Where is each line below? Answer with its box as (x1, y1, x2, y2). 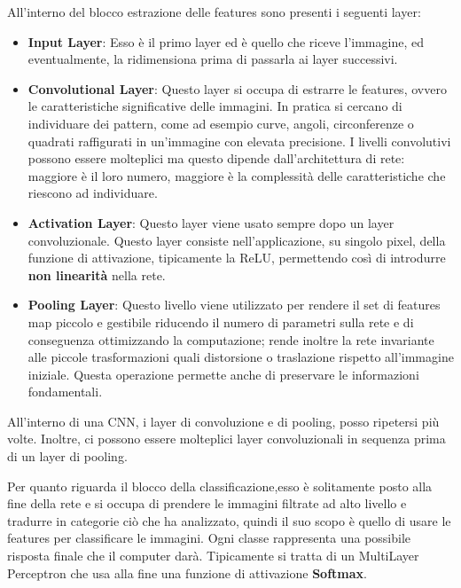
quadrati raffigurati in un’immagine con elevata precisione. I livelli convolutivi (27, 131, 451, 150)
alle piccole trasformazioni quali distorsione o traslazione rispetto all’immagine (27, 348, 454, 366)
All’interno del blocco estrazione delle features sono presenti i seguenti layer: (7, 3, 421, 20)
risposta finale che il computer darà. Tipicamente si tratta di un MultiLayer (7, 546, 419, 565)
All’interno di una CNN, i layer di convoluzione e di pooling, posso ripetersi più (7, 412, 440, 430)
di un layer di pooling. (7, 447, 128, 466)
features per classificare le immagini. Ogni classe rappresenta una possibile (7, 529, 411, 547)
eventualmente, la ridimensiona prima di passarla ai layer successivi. (27, 50, 398, 68)
